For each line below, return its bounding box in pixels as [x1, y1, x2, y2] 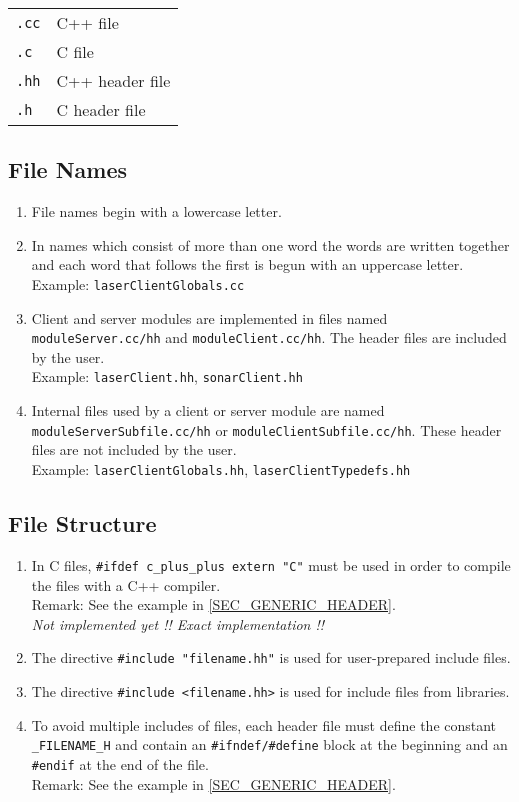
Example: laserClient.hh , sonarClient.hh [31, 366, 303, 387]
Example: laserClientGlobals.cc [31, 273, 245, 294]
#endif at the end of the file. [31, 753, 209, 774]
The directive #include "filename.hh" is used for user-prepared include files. [31, 647, 511, 668]
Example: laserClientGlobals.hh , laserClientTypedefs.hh [31, 458, 411, 479]
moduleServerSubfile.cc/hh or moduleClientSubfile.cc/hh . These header [31, 419, 502, 440]
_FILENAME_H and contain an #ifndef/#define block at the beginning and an [31, 734, 508, 755]
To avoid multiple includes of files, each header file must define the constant [31, 714, 497, 735]
